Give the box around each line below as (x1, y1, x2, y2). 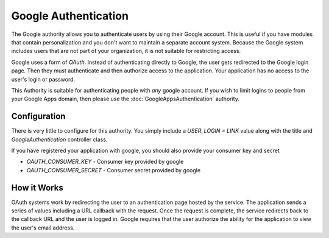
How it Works (11, 183, 63, 193)
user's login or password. (11, 75, 76, 83)
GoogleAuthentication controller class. (11, 136, 108, 143)
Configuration (11, 111, 66, 122)
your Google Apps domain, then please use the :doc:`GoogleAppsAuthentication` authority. (11, 95, 240, 103)
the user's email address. (11, 224, 75, 231)
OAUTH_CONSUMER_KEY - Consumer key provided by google (26, 158, 184, 166)
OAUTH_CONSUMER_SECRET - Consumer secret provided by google (26, 166, 201, 173)
